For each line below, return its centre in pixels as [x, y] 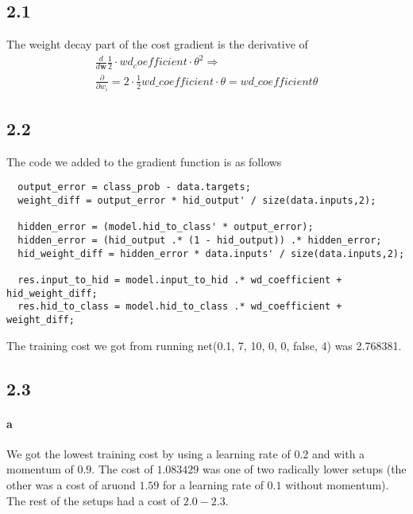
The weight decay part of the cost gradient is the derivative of [157, 44]
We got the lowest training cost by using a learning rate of [149, 453]
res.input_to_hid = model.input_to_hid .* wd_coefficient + [180, 280]
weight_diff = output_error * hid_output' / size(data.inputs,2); [197, 201]
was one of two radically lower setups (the [305, 469]
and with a [338, 453]
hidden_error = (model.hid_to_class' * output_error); [166, 227]
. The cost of [122, 469]
